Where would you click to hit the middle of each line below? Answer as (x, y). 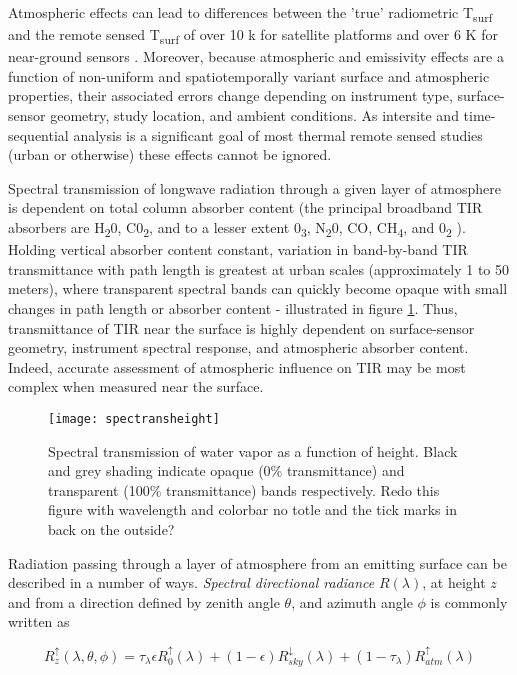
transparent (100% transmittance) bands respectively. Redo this (244, 489)
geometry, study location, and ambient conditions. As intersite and (254, 115)
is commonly (469, 601)
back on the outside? (111, 528)
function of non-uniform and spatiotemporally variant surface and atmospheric (249, 75)
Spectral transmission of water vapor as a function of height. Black (253, 450)
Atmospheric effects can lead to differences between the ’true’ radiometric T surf (250, 13)
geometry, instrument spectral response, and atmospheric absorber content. (238, 347)
